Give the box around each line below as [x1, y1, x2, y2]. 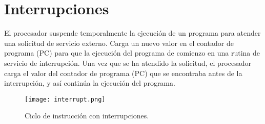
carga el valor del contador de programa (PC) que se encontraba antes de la [4, 67, 242, 78]
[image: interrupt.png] [25, 95, 106, 103]
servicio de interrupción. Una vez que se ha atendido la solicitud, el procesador [4, 57, 251, 68]
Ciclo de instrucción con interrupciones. [25, 110, 149, 121]
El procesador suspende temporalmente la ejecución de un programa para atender [4, 28, 261, 38]
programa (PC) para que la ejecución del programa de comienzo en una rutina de [4, 47, 260, 58]
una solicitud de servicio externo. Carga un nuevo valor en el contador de [4, 37, 234, 48]
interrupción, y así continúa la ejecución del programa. [4, 78, 175, 88]
